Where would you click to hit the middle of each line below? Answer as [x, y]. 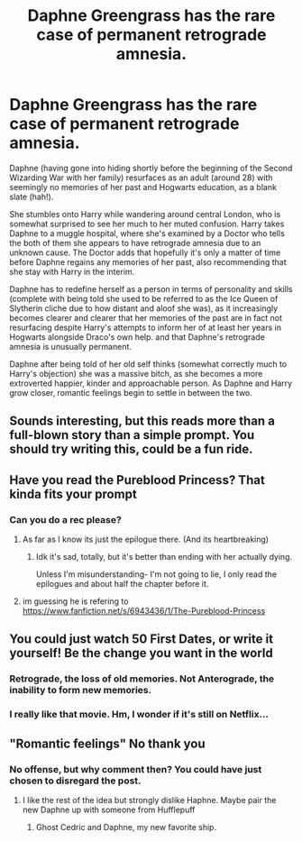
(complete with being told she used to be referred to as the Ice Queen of [144, 298]
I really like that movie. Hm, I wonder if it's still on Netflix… [139, 715]
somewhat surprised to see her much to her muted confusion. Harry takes [147, 224]
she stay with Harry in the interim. [72, 271]
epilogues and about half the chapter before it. [122, 584]
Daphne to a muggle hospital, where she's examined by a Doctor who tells [147, 233]
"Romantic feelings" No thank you [107, 743]
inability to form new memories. [80, 690]
